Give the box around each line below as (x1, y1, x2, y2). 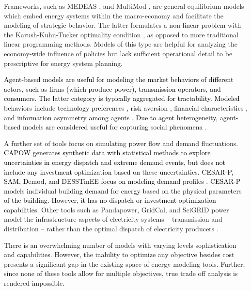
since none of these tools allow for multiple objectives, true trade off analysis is (4, 268, 238, 278)
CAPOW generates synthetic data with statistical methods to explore (4, 147, 211, 158)
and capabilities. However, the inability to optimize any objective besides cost (4, 249, 235, 259)
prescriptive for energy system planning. (4, 58, 123, 68)
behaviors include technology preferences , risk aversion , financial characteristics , (4, 102, 248, 113)
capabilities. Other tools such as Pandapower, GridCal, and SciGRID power (4, 204, 229, 214)
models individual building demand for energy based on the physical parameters (4, 185, 242, 195)
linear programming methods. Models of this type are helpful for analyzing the (4, 39, 237, 49)
